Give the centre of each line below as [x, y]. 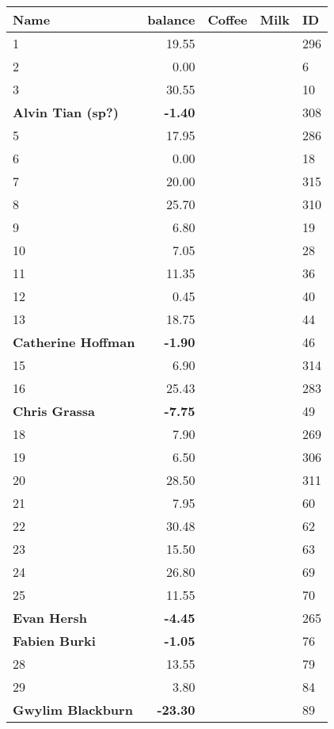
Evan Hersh [50, 618]
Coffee [228, 19]
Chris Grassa [54, 411]
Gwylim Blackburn [73, 710]
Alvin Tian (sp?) [66, 112]
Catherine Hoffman [74, 342]
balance [171, 19]
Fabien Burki [54, 641]
